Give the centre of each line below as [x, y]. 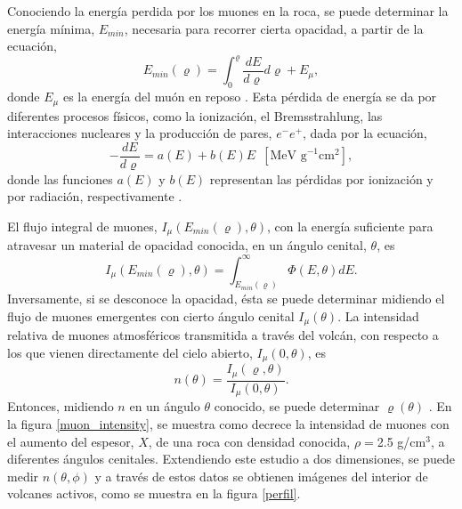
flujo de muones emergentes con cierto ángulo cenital [151, 315]
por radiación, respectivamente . [95, 196]
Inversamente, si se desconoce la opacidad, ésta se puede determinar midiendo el [226, 299]
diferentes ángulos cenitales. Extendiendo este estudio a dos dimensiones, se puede [231, 459]
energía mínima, [51, 28]
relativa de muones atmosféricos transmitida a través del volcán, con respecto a [223, 335]
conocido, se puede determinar [297, 406]
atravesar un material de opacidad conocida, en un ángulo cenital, [187, 245]
